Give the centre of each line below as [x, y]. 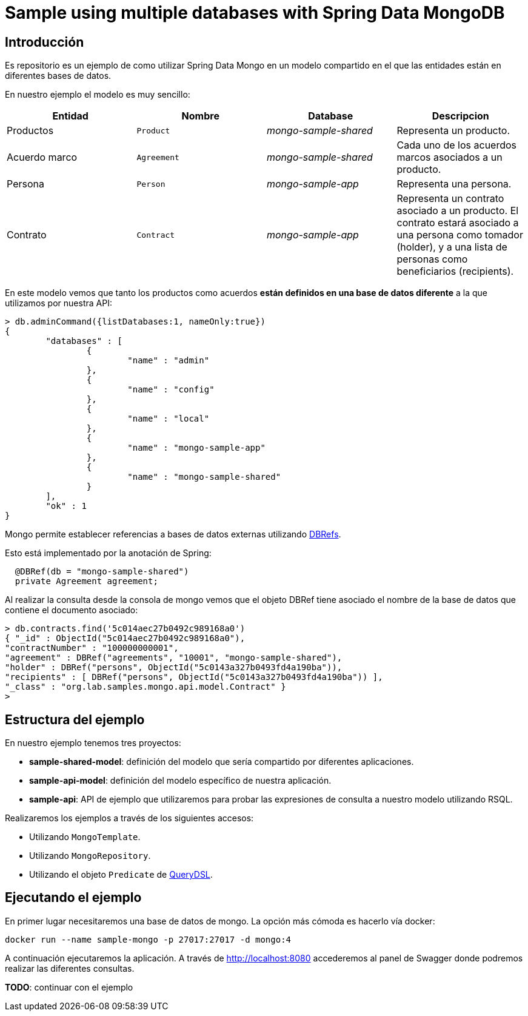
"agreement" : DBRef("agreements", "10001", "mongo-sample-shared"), [174, 658]
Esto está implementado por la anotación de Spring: [108, 553]
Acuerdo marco [42, 157]
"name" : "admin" [169, 361]
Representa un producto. [453, 131]
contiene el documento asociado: [72, 610]
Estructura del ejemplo [75, 719]
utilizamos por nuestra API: [58, 303]
